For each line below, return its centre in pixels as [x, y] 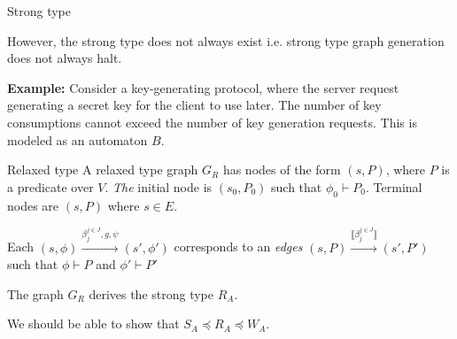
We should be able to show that [93, 324]
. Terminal [394, 186]
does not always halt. [65, 58]
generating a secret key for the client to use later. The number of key [194, 105]
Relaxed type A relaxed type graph [103, 169]
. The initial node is [159, 186]
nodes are [33, 205]
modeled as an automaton [77, 139]
